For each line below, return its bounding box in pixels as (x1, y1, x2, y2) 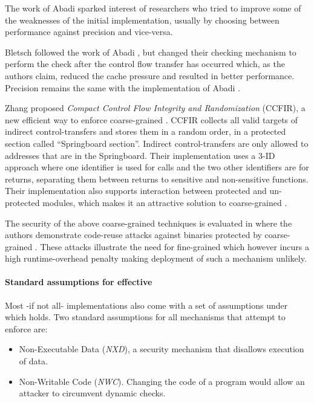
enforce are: (5, 322, 48, 335)
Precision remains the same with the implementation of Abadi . (5, 81, 240, 94)
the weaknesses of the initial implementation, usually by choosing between (5, 13, 280, 26)
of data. (19, 355, 48, 367)
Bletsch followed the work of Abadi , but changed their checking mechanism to (5, 45, 296, 58)
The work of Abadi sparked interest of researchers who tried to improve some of (5, 2, 301, 14)
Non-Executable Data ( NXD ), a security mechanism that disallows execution (19, 343, 304, 355)
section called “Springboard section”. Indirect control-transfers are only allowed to (5, 137, 309, 149)
